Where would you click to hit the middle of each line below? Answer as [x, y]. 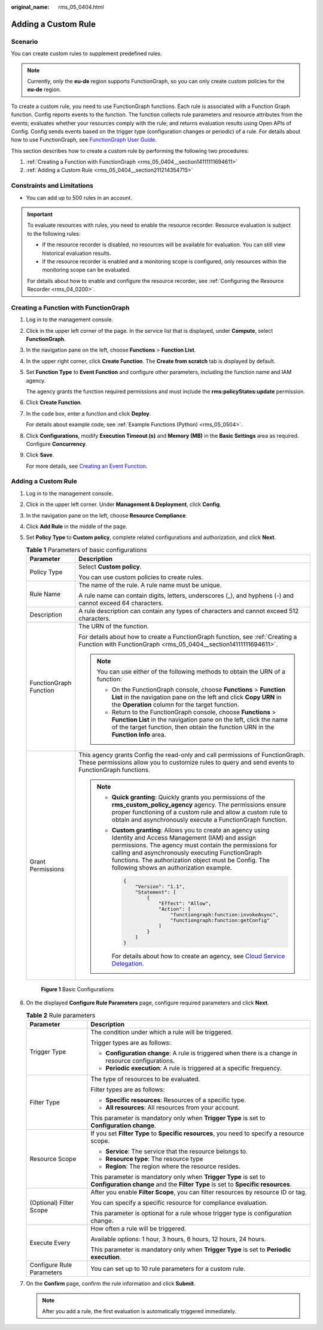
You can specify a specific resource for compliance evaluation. [179, 1203]
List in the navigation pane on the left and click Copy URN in [196, 697]
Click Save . [40, 455]
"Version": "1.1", [160, 887]
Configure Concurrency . [57, 444]
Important [40, 214]
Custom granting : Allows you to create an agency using [191, 831]
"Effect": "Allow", [185, 903]
